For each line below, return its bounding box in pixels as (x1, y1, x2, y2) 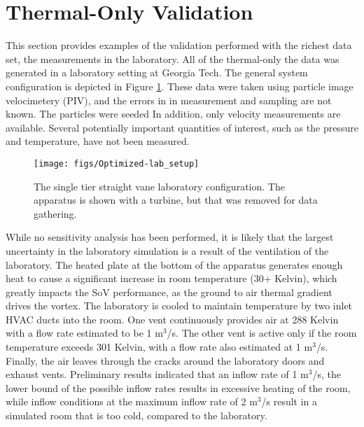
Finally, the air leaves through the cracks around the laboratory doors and (6, 353, 325, 367)
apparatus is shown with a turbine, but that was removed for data (34, 192, 318, 207)
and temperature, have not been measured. (6, 134, 190, 148)
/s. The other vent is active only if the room (167, 325, 357, 340)
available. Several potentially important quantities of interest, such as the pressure (6, 120, 358, 134)
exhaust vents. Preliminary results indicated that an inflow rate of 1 (6, 367, 297, 381)
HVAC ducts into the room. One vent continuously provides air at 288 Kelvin (6, 311, 339, 326)
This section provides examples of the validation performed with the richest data (6, 38, 352, 52)
